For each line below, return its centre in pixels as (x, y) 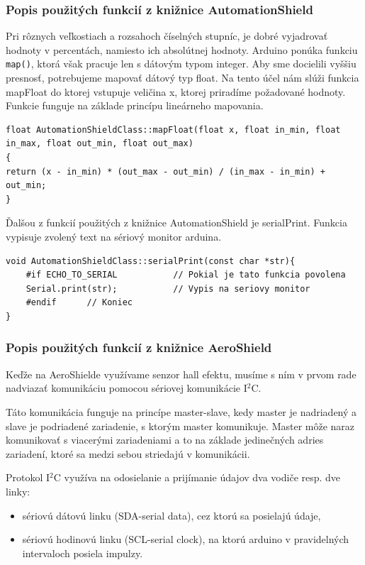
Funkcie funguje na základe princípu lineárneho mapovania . (135, 105)
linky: (18, 491)
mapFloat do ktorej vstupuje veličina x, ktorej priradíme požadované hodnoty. (176, 91)
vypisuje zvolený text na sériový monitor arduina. (114, 236)
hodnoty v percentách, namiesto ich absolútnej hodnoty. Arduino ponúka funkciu (182, 49)
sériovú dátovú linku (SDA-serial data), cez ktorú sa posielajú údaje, (172, 515)
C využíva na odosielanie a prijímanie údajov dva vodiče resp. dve (197, 477)
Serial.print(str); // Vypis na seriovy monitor (168, 289)
